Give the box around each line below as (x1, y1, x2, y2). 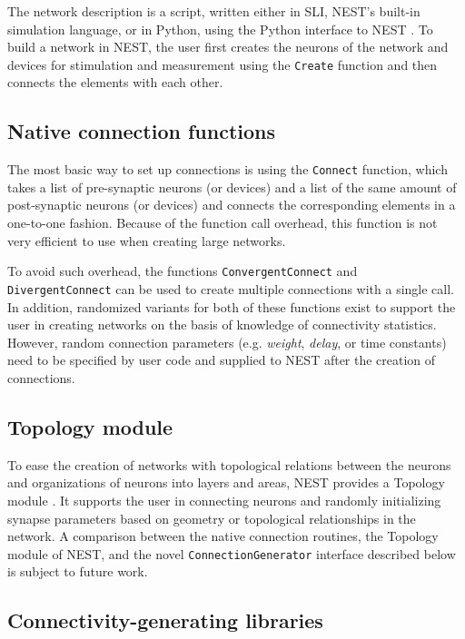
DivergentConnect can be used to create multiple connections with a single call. (7, 279, 454, 298)
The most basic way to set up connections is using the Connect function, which (7, 160, 448, 179)
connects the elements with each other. (7, 73, 223, 92)
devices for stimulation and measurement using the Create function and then (7, 54, 438, 74)
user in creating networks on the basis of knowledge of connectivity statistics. (7, 315, 437, 334)
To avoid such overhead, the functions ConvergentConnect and (7, 261, 358, 280)
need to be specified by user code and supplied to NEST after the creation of (7, 350, 436, 369)
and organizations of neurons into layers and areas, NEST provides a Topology (7, 473, 445, 492)
